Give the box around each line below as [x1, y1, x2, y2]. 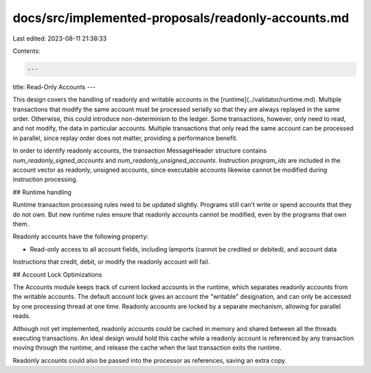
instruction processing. [12, 175, 78, 183]
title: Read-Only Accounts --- [12, 82, 95, 91]
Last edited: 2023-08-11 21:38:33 [12, 34, 107, 43]
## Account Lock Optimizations [12, 270, 102, 278]
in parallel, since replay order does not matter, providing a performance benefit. [12, 134, 238, 142]
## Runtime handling [12, 188, 72, 196]
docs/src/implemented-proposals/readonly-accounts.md [12, 10, 350, 25]
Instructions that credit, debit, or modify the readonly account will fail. [12, 258, 210, 266]
